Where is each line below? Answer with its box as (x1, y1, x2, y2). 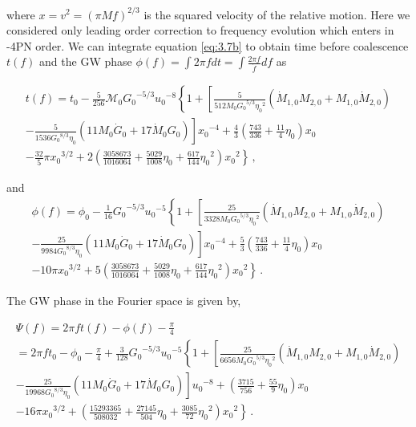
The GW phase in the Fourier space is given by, (6, 291, 241, 308)
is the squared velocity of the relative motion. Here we (143, 6, 410, 22)
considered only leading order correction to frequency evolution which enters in (6, 22, 394, 39)
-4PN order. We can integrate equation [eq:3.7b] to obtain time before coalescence (6, 37, 409, 54)
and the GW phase (39, 53, 132, 70)
